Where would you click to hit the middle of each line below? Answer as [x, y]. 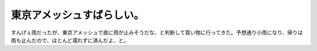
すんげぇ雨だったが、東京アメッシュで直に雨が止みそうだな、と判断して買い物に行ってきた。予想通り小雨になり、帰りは [157, 32]
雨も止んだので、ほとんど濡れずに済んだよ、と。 [70, 40]
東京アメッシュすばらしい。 [77, 15]
